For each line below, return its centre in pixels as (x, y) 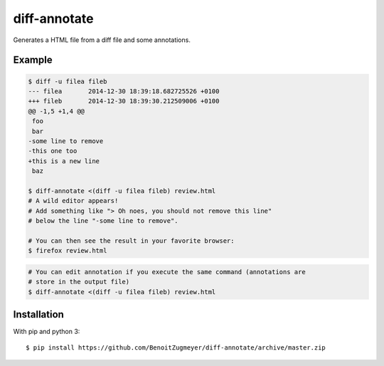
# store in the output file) (79, 282)
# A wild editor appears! (73, 201)
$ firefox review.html (68, 251)
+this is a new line (64, 161)
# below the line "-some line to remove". (103, 221)
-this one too (53, 151)
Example (33, 60)
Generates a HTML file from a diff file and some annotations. (102, 40)
